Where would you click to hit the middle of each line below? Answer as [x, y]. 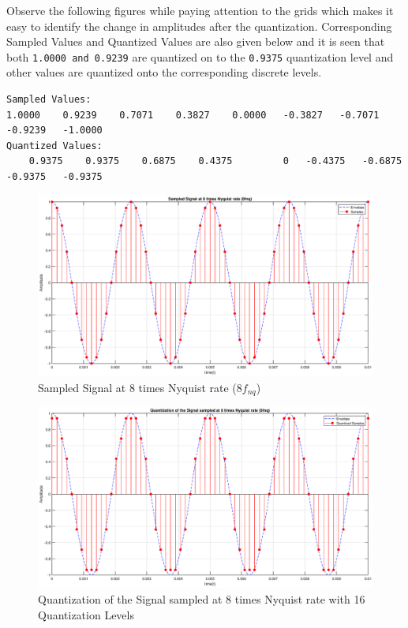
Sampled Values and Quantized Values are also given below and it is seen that [196, 41]
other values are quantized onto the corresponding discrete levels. [164, 72]
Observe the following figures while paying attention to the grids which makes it [200, 10]
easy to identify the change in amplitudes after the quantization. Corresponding [199, 26]
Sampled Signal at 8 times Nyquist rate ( [137, 387]
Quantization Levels [86, 614]
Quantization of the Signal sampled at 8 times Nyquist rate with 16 [202, 599]
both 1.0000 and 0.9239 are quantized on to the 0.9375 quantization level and [200, 56]
